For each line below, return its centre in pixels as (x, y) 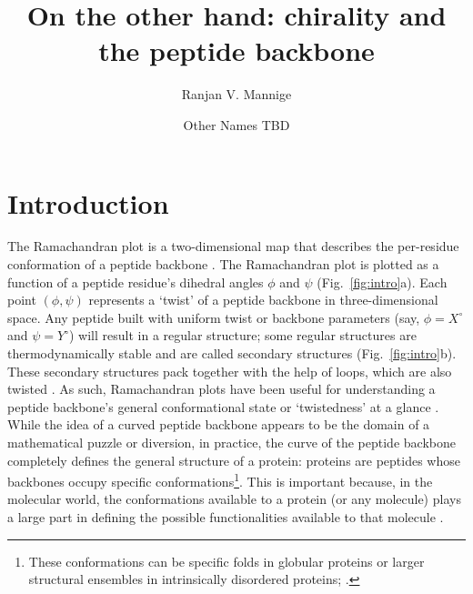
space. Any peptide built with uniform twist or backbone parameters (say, (214, 317)
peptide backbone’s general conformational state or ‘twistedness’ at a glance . (223, 406)
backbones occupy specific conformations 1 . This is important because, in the (220, 480)
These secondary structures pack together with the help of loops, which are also (230, 371)
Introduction (88, 202)
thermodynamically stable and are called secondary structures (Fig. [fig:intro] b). (232, 353)
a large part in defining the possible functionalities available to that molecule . (226, 517)
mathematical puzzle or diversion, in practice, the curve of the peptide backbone (231, 442)
